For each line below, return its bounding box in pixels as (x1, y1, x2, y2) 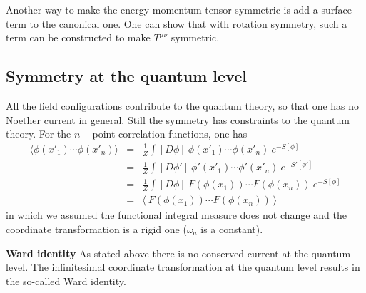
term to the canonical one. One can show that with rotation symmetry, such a (6, 16, 347, 31)
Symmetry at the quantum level (6, 65, 247, 87)
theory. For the (6, 126, 71, 141)
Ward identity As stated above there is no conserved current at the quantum (6, 245, 351, 260)
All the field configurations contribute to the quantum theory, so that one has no (6, 98, 360, 113)
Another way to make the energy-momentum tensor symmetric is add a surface (6, 2, 352, 16)
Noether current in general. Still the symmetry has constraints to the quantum (6, 112, 350, 127)
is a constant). (200, 222, 263, 237)
